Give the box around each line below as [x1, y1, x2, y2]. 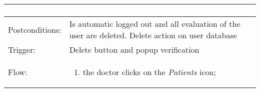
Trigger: [8, 44, 35, 55]
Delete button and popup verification [69, 44, 199, 55]
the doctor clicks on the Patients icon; [82, 66, 216, 78]
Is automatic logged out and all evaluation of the [69, 18, 240, 29]
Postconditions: [8, 23, 61, 35]
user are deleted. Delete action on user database [69, 29, 237, 41]
